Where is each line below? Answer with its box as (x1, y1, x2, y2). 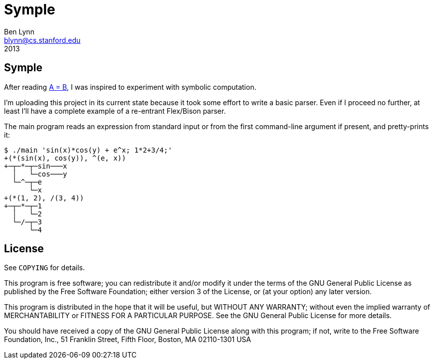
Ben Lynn (4, 27, 34, 36)
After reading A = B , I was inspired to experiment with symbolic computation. (4, 82, 256, 91)
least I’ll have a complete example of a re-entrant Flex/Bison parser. (4, 106, 226, 115)
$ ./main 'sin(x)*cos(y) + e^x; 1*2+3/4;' (4, 146, 173, 154)
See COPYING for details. (4, 263, 85, 272)
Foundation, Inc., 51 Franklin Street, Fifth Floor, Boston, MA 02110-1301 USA (4, 335, 251, 344)
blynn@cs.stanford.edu (4, 35, 81, 44)
